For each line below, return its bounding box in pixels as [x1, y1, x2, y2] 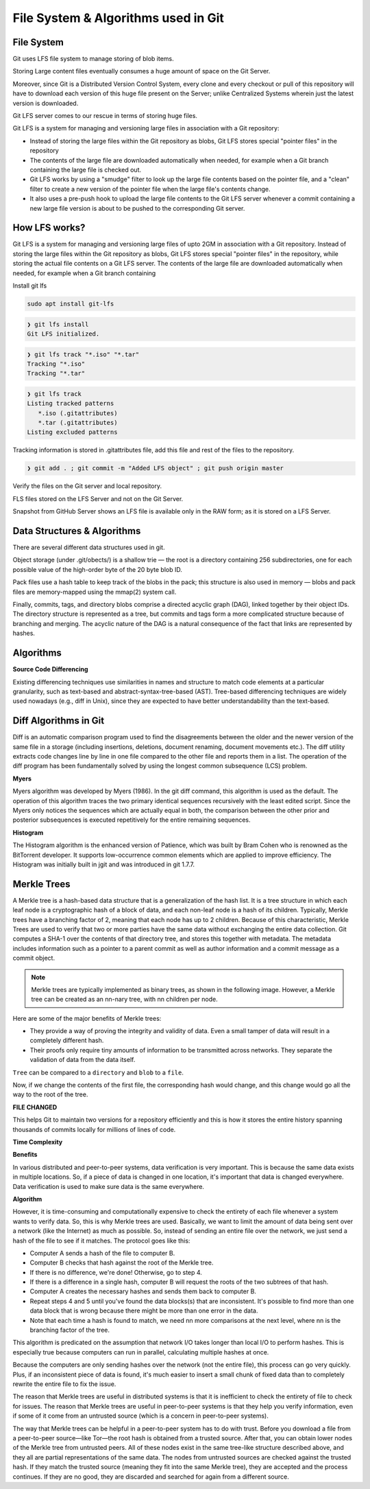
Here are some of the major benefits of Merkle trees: [12, 1014, 162, 1022]
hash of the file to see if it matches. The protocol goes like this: [12, 1236, 190, 1245]
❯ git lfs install [27, 320, 89, 328]
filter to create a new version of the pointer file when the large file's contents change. [29, 185, 271, 193]
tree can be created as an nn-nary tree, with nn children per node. [31, 995, 219, 1004]
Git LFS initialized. [27, 330, 100, 338]
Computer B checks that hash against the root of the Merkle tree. [29, 1258, 214, 1267]
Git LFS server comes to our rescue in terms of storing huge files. [12, 112, 198, 120]
